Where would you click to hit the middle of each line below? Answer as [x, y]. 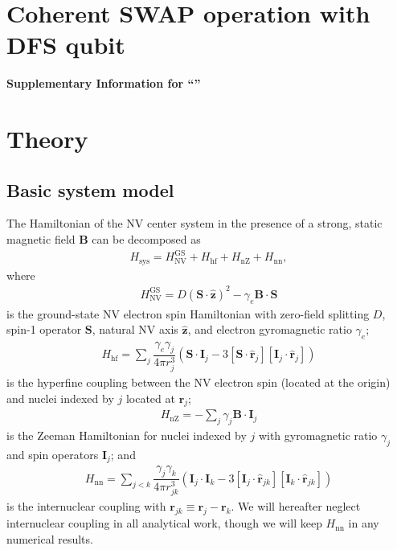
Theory [47, 139]
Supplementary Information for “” [104, 83]
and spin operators [53, 454]
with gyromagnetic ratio [318, 435]
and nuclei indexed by [60, 398]
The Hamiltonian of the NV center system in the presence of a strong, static [194, 223]
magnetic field [41, 239]
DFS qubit [66, 45]
